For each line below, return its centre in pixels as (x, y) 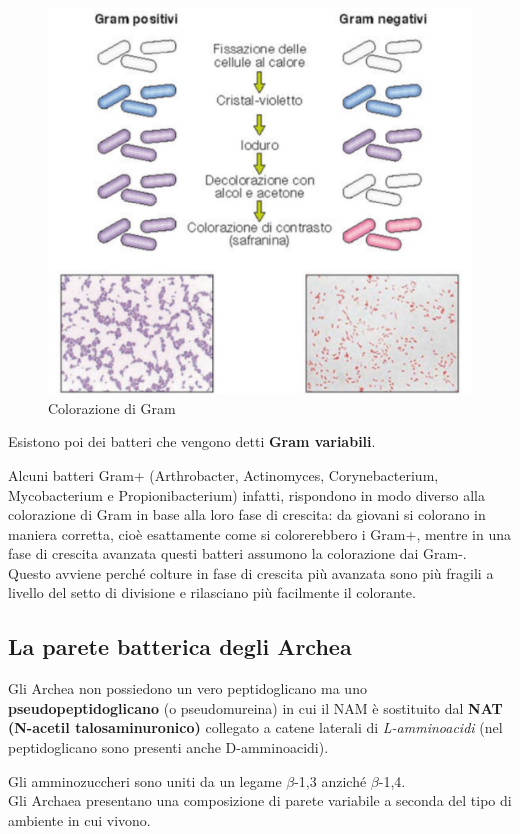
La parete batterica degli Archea (180, 646)
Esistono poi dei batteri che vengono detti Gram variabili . (192, 441)
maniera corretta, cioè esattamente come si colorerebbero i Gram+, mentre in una (259, 533)
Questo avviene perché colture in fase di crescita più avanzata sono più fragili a (251, 572)
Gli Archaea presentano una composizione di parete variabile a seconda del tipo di (260, 800)
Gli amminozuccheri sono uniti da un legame (145, 780)
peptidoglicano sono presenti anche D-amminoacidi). (168, 747)
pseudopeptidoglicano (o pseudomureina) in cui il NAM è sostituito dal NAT (255, 707)
